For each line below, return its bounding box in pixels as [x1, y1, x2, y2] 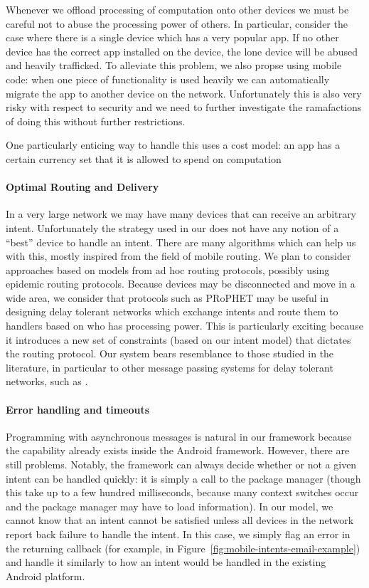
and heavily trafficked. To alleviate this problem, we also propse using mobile [6, 58, 342, 73]
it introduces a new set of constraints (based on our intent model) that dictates [6, 332, 351, 347]
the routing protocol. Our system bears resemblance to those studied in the [6, 346, 334, 361]
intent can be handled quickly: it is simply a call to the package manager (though [6, 471, 361, 485]
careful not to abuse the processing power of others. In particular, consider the [6, 16, 348, 31]
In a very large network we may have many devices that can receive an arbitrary [6, 206, 357, 221]
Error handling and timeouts [6, 401, 150, 416]
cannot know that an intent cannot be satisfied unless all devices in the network [6, 513, 354, 527]
